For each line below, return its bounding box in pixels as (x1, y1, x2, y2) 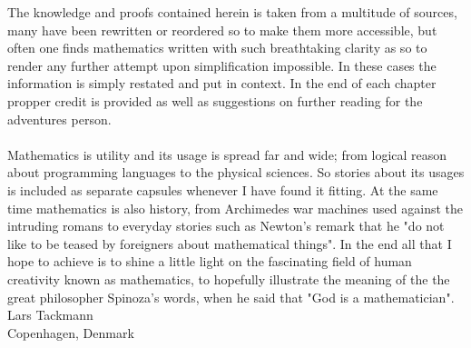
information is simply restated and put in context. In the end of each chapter (7, 74, 437, 93)
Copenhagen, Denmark (7, 323, 134, 342)
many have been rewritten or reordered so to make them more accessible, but (7, 20, 437, 39)
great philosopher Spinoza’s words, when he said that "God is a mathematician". (7, 287, 455, 306)
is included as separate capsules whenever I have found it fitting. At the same (7, 180, 438, 199)
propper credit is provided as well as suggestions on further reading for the (7, 91, 423, 110)
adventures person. (7, 109, 112, 128)
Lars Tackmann (7, 305, 93, 324)
